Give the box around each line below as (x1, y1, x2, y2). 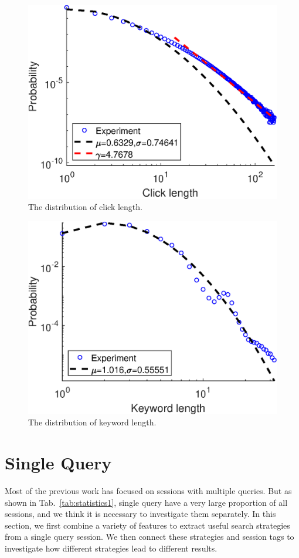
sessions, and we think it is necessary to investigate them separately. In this (5, 508, 276, 520)
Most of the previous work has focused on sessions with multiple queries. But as (5, 485, 292, 497)
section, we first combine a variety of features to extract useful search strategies (5, 519, 290, 531)
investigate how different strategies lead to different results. (5, 542, 218, 554)
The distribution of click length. (28, 201, 142, 213)
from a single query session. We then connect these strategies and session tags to (5, 530, 294, 543)
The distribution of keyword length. (28, 416, 157, 428)
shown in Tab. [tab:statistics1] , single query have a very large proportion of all (5, 496, 288, 508)
